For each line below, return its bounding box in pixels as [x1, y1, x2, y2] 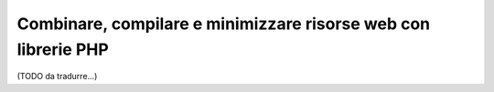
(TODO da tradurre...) [16, 71, 98, 82]
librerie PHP [16, 39, 109, 59]
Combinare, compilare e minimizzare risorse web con [16, 14, 430, 34]
